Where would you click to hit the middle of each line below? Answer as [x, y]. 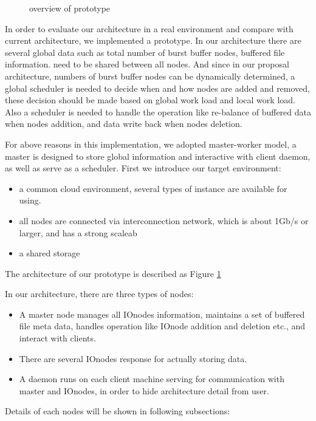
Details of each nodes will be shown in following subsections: [118, 411]
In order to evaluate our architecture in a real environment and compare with [149, 28]
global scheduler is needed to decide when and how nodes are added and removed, [157, 88]
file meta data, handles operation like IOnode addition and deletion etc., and [162, 326]
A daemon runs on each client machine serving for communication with [152, 379]
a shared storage [50, 253]
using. [30, 200]
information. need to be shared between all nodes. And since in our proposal [147, 64]
